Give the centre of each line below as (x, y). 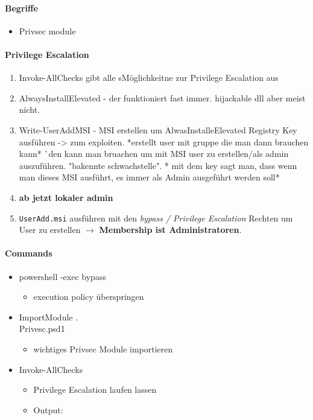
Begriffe (21, 8)
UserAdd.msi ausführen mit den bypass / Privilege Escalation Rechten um (156, 218)
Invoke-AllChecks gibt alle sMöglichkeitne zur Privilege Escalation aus (149, 78)
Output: (48, 409)
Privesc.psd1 (42, 329)
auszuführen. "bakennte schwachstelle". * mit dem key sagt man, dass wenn (158, 165)
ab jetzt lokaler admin (66, 197)
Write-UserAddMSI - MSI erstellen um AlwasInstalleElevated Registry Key (158, 129)
